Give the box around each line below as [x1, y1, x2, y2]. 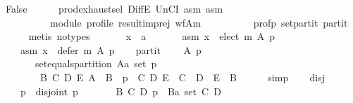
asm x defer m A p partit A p [20, 42, 202, 57]
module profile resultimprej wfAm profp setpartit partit [49, 15, 348, 29]
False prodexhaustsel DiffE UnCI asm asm [5, 1, 223, 15]
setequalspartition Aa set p [35, 56, 157, 71]
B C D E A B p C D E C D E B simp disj [39, 69, 326, 84]
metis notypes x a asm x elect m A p [28, 29, 275, 43]
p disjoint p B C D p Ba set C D [20, 83, 221, 98]
